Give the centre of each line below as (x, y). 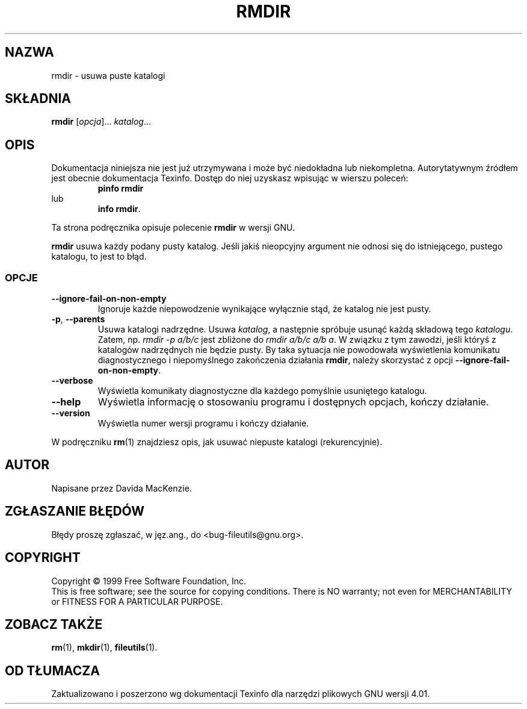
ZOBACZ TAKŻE (54, 624)
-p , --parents (78, 319)
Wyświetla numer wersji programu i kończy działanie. (203, 423)
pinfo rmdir (121, 189)
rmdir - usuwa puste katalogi (108, 75)
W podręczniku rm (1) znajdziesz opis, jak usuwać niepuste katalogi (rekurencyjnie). (217, 442)
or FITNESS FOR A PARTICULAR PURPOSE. (137, 601)
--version (71, 413)
